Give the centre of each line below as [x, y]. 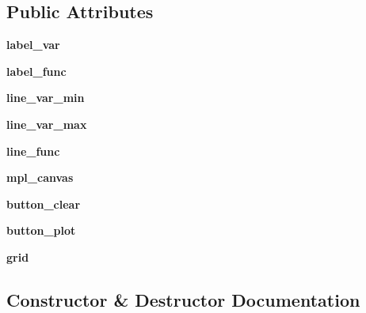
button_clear [44, 204]
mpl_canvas [40, 177]
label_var [33, 45]
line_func [33, 151]
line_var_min [46, 98]
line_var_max [47, 124]
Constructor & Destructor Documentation [183, 299]
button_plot [41, 230]
